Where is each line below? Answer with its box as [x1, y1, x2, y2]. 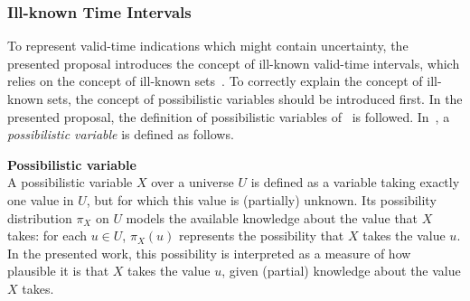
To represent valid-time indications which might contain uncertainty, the [7, 36, 409, 55]
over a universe [151, 173, 234, 192]
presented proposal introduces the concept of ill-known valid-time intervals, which [7, 53, 460, 72]
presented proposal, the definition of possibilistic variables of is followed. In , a [7, 107, 450, 126]
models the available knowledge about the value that [126, 208, 418, 227]
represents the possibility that [178, 226, 344, 245]
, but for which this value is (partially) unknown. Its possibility [86, 190, 437, 209]
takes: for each [7, 226, 87, 245]
